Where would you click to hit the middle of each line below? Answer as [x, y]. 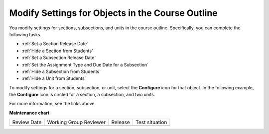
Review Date [27, 123]
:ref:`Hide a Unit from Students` [54, 78]
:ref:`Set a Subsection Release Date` [59, 58]
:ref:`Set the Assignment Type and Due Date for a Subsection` [85, 65]
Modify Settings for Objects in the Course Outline [113, 13]
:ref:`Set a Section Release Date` [55, 44]
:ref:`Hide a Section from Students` [57, 51]
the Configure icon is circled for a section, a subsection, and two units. [82, 95]
